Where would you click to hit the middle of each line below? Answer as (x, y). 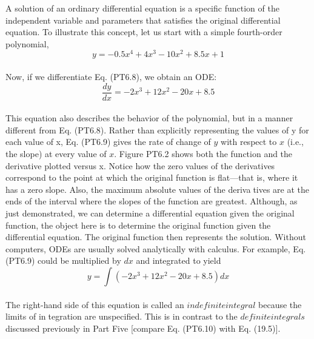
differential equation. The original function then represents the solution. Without (156, 237)
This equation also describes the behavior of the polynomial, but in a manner (149, 118)
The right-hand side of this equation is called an (95, 304)
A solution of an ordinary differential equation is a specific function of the (142, 8)
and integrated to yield (179, 260)
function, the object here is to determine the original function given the (138, 225)
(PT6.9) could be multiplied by (63, 260)
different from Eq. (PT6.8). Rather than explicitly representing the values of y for (157, 129)
